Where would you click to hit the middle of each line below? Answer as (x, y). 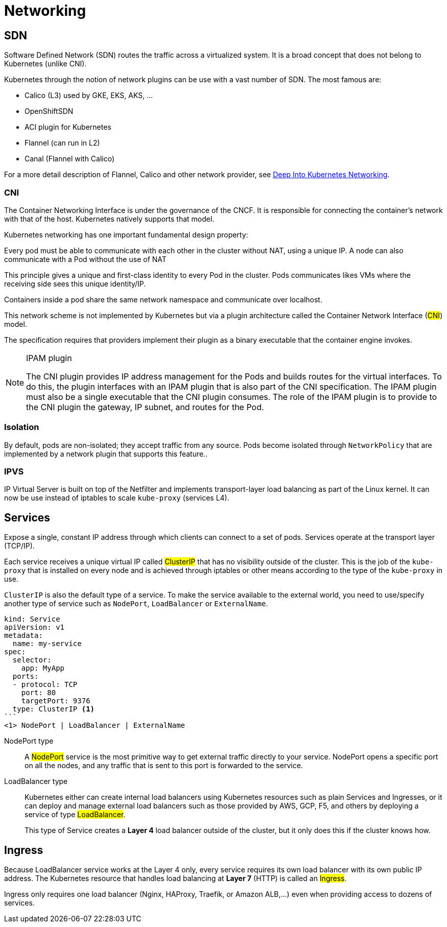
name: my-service (47, 644)
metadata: (23, 636)
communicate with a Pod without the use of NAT (85, 259)
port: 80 (39, 693)
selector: (32, 660)
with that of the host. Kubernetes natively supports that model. (109, 219)
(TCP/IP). (19, 546)
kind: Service (32, 619)
